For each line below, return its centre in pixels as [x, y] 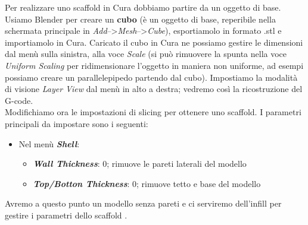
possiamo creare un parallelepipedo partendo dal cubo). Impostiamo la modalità [151, 77]
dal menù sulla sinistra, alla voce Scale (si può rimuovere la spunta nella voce [146, 54]
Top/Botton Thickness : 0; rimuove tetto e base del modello [147, 183]
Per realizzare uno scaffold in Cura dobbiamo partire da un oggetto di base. [143, 7]
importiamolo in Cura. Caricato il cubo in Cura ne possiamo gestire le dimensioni [154, 42]
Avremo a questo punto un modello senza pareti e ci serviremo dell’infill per [143, 203]
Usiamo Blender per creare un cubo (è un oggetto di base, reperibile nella [140, 19]
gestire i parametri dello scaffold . [66, 215]
